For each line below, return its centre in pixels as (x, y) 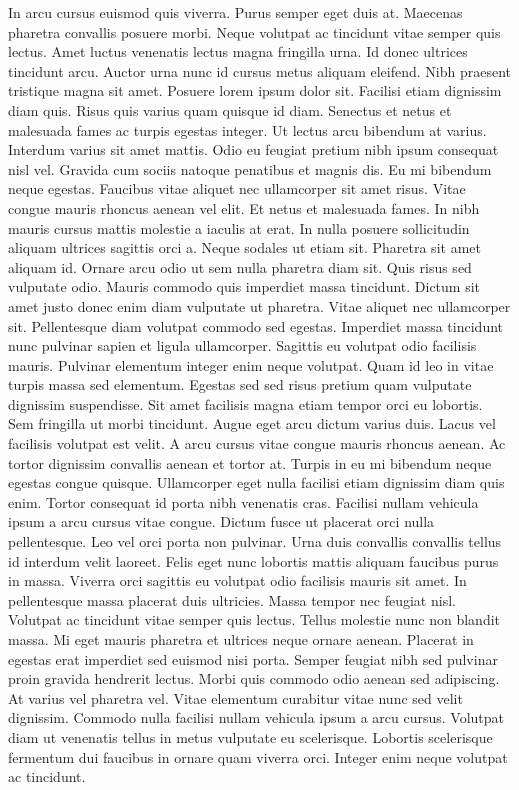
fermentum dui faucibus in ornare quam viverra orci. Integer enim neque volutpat (258, 756)
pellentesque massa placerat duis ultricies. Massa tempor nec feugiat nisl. (232, 599)
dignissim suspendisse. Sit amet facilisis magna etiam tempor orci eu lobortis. (245, 403)
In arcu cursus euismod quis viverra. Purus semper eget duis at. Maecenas (235, 12)
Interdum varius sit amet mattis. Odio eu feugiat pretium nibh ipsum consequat (253, 149)
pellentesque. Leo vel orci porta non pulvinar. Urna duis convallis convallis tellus (255, 541)
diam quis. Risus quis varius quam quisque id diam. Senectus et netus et (230, 109)
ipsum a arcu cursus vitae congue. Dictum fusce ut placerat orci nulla (221, 521)
